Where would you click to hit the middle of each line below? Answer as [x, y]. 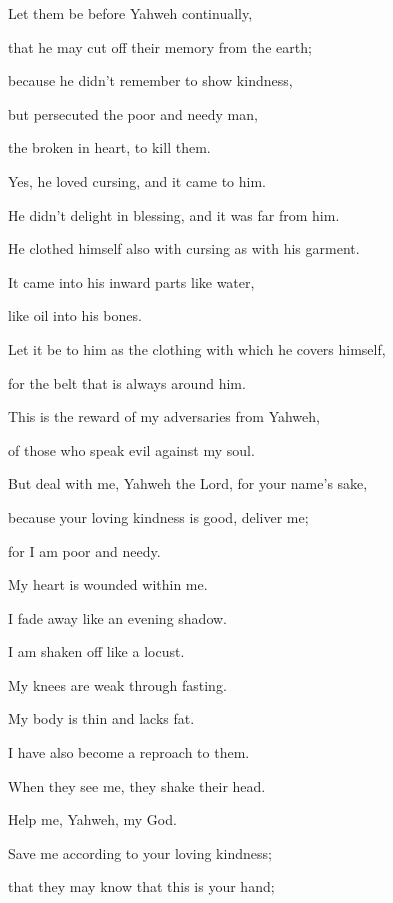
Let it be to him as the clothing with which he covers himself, [197, 348]
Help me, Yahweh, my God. [92, 819]
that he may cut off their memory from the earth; [160, 46]
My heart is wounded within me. [108, 584]
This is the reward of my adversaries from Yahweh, [164, 416]
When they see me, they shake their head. [137, 785]
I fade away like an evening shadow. [118, 617]
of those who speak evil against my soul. [131, 449]
